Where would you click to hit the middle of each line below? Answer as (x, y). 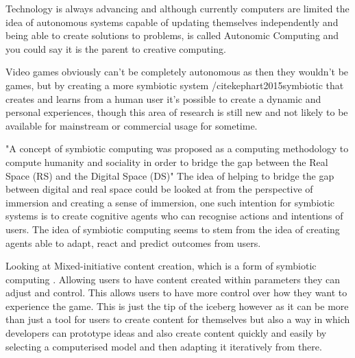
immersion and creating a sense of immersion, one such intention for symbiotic (170, 202)
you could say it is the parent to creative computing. (116, 48)
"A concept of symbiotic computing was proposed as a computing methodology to (177, 148)
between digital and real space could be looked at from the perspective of (159, 189)
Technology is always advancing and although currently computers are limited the (177, 8)
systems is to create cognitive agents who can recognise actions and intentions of (174, 216)
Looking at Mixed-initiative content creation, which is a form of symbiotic (161, 266)
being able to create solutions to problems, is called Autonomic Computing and (172, 35)
